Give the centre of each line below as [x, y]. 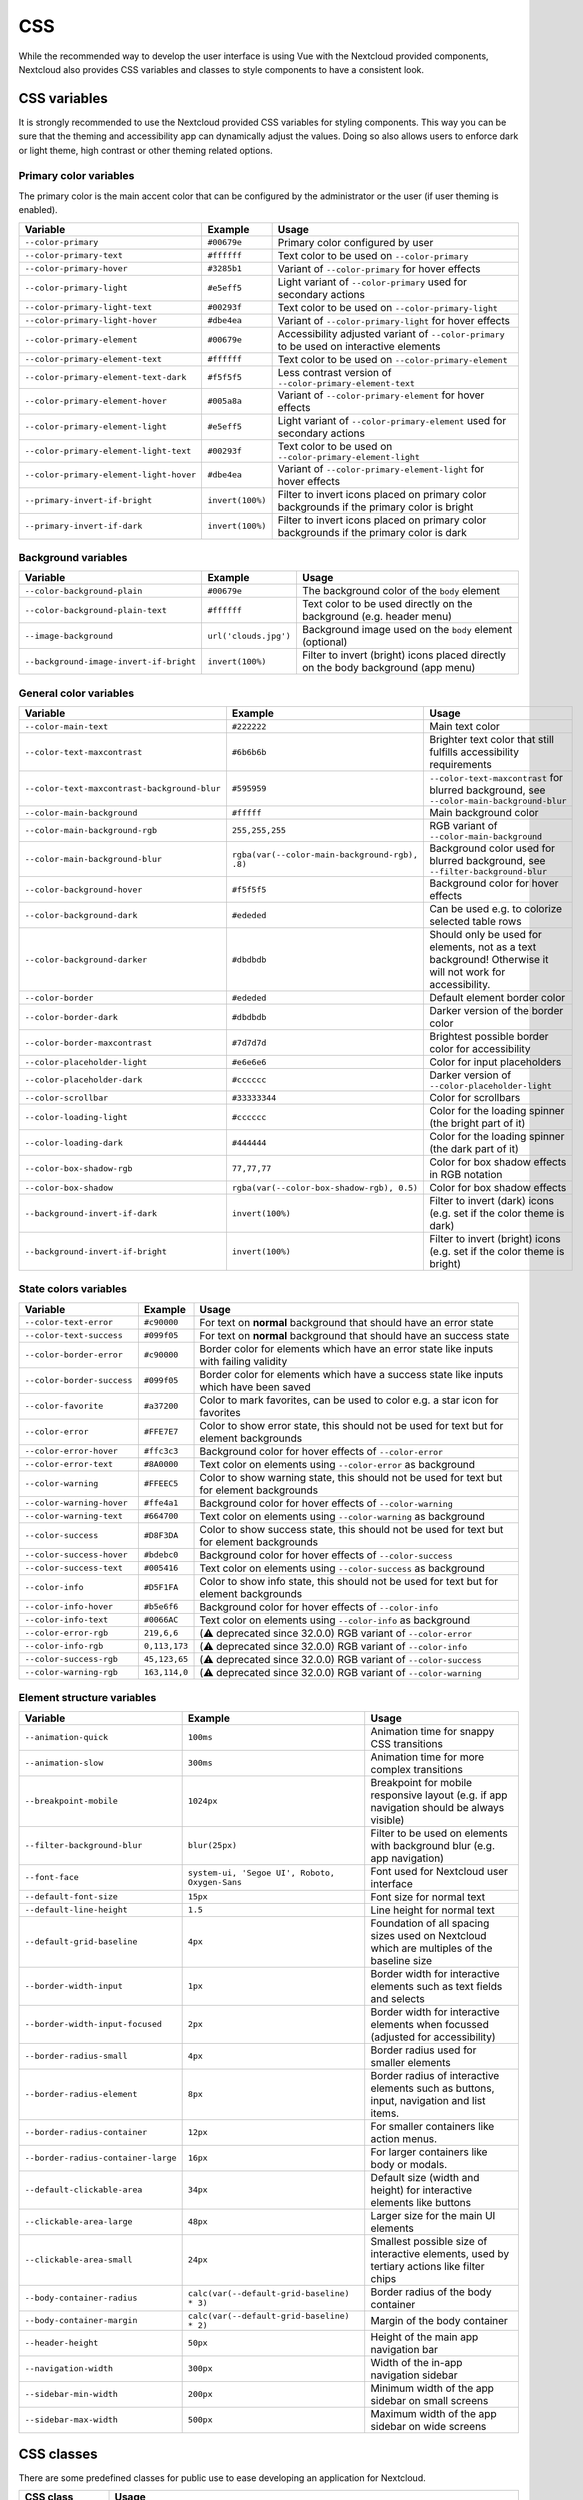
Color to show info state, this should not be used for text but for [349, 1581]
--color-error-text [69, 1464]
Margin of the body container [439, 2320]
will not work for [467, 972]
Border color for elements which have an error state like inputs [346, 1348]
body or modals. [409, 2164]
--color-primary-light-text [88, 307]
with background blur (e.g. [432, 1845]
